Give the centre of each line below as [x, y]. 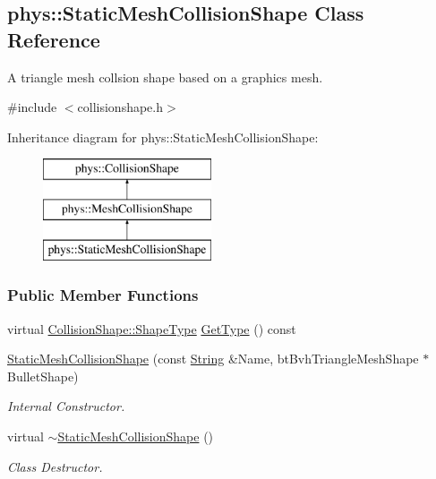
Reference [54, 39]
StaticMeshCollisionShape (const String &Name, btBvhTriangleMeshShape [213, 359]
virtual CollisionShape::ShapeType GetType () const [152, 328]
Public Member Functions [103, 295]
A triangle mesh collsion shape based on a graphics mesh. [165, 77]
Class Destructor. [55, 466]
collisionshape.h [120, 107]
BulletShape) [43, 376]
